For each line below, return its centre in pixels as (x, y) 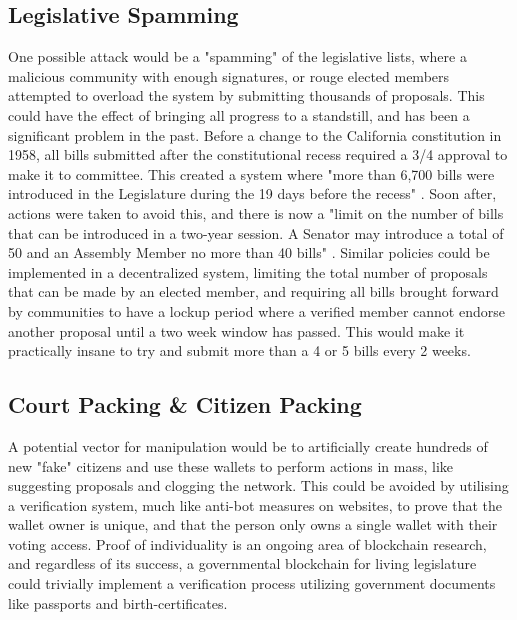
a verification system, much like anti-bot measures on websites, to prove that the (255, 504)
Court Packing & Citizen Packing (185, 404)
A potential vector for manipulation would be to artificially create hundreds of (248, 445)
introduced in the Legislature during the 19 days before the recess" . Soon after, (252, 193)
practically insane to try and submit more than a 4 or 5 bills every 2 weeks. (239, 350)
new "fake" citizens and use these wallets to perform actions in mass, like (231, 465)
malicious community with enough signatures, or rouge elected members (229, 75)
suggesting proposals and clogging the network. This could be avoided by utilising (258, 485)
